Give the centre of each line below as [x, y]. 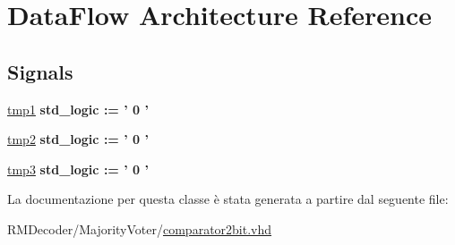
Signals [40, 71]
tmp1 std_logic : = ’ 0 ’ [78, 109]
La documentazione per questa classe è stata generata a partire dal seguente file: [228, 199]
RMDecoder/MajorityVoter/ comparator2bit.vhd [140, 228]
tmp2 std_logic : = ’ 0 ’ [78, 139]
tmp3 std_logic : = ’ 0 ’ [78, 169]
